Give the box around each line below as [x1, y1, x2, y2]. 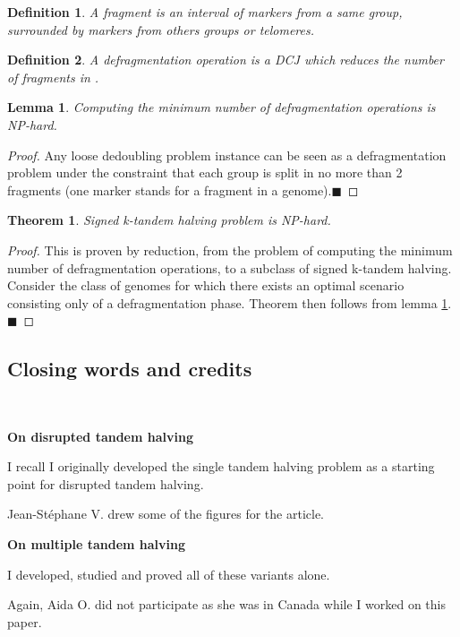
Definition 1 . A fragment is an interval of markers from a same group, [7, 3, 403, 21]
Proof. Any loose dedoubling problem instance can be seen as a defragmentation [7, 145, 447, 164]
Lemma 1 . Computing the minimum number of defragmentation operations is [7, 98, 436, 116]
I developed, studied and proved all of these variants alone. [7, 564, 330, 583]
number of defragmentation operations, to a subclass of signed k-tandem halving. [7, 258, 452, 277]
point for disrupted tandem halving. [7, 474, 204, 493]
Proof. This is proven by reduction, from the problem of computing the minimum [7, 240, 453, 259]
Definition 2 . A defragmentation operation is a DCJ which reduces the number [7, 50, 444, 69]
